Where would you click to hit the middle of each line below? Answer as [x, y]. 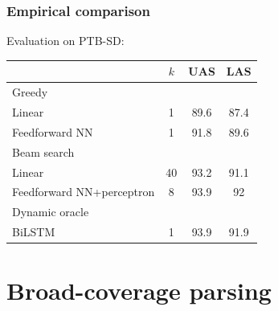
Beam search [43, 151]
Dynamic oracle [51, 212]
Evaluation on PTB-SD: [65, 41]
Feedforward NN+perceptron [84, 192]
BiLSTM [34, 232]
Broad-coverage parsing [139, 291]
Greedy [30, 92]
